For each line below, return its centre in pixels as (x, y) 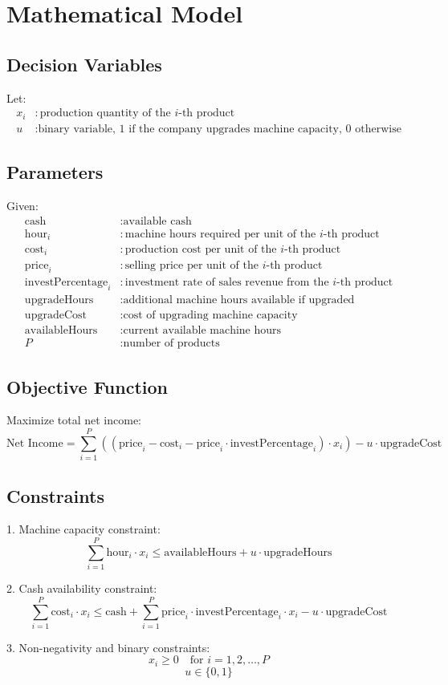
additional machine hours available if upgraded (239, 300)
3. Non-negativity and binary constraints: (108, 647)
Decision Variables (84, 64)
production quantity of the (105, 113)
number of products (171, 344)
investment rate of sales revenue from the (227, 283)
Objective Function (88, 386)
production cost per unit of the (201, 250)
